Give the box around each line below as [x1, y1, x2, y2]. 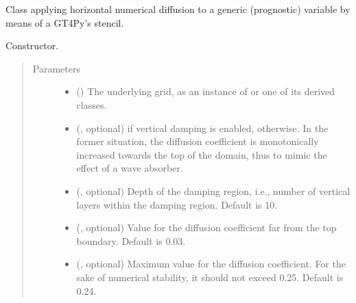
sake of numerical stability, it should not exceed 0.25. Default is [76, 269, 344, 284]
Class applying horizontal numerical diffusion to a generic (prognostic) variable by [5, 2, 351, 16]
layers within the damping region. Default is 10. [76, 197, 278, 211]
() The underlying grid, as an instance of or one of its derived [76, 84, 335, 98]
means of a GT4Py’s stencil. [5, 15, 124, 29]
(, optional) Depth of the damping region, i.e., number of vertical [76, 183, 351, 198]
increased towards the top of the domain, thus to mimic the [76, 147, 327, 161]
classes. [76, 97, 107, 111]
